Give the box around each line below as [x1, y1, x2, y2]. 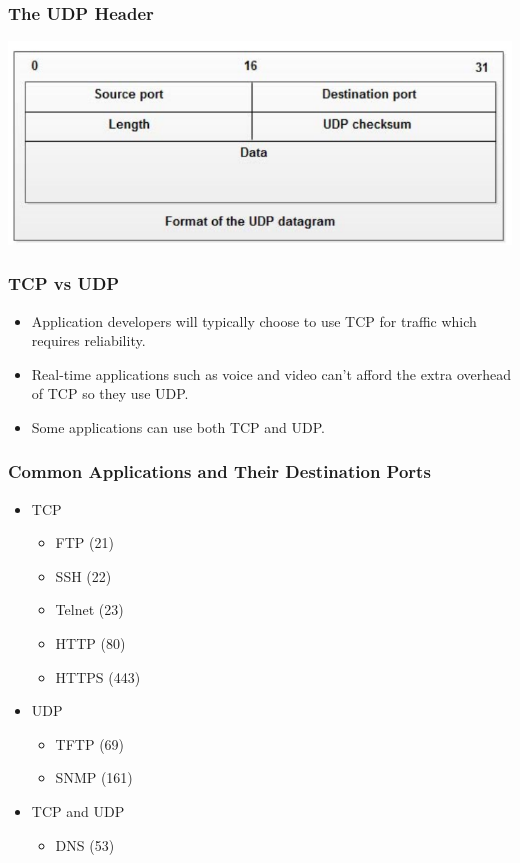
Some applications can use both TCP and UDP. [31, 416, 325, 437]
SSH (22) [55, 565, 112, 586]
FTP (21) [55, 532, 114, 553]
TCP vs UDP [8, 271, 120, 296]
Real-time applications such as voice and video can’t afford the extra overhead [31, 363, 512, 384]
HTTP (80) [55, 633, 126, 654]
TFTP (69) [55, 733, 125, 754]
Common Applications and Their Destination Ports [8, 459, 431, 484]
